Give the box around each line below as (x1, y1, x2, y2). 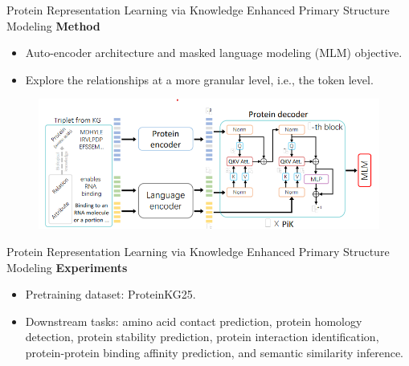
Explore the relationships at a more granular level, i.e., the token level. (25, 71, 374, 87)
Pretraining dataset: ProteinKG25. (25, 286, 196, 303)
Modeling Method (6, 17, 100, 34)
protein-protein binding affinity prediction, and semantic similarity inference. (25, 344, 403, 360)
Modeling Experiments (6, 258, 128, 275)
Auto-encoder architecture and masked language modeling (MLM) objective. (25, 44, 403, 61)
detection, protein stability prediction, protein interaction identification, (25, 328, 379, 345)
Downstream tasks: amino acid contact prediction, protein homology (25, 312, 362, 329)
